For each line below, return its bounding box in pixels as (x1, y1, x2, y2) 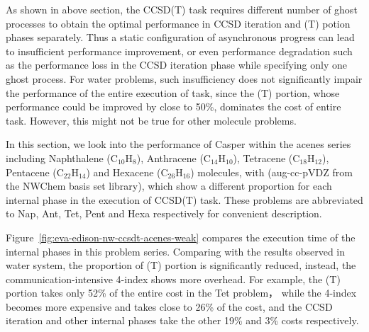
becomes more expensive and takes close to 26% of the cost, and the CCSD (6, 299, 333, 314)
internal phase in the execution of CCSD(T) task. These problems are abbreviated (6, 192, 363, 207)
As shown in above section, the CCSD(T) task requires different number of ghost (6, 2, 358, 16)
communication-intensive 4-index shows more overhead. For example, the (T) (6, 271, 341, 286)
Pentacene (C (6, 164, 64, 179)
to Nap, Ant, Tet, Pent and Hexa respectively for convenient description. (6, 206, 322, 221)
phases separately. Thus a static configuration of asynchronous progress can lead (6, 30, 355, 45)
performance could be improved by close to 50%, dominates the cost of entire (6, 99, 341, 114)
